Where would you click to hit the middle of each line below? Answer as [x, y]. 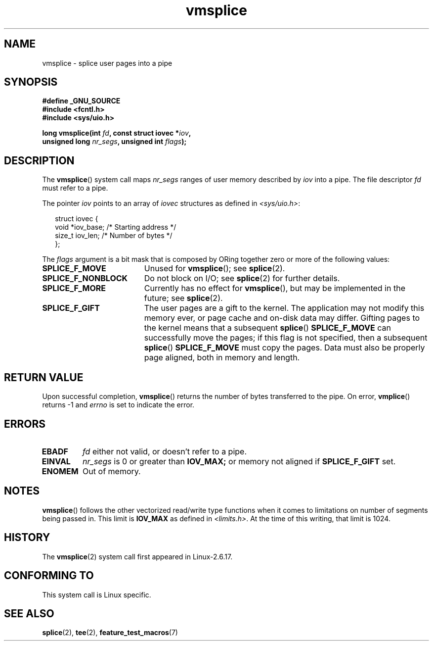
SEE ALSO [29, 613]
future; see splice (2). [183, 298]
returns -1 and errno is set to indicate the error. [118, 405]
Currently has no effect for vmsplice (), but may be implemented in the [275, 288]
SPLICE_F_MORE [74, 288]
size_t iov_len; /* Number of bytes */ [114, 236]
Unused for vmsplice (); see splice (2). [215, 269]
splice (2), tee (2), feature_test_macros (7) [110, 633]
